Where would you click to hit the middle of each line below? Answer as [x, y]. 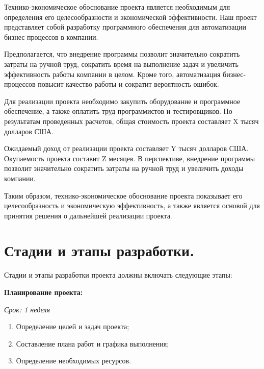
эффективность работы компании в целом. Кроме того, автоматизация [112, 74]
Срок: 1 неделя [27, 309]
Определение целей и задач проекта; [73, 326]
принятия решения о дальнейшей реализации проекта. [88, 215]
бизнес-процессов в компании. [51, 36]
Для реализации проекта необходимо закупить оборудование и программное [122, 101]
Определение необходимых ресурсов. [74, 361]
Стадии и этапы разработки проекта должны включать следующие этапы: [118, 275]
